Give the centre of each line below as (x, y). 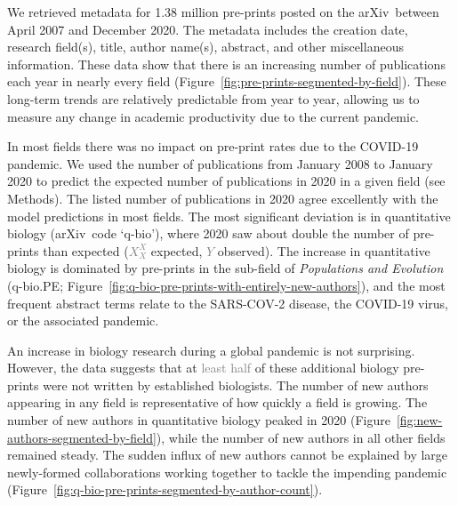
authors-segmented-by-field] (82, 437)
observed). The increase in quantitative (324, 250)
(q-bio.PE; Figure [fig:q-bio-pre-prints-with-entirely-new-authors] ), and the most (226, 285)
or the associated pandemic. (83, 321)
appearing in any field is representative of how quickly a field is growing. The (217, 402)
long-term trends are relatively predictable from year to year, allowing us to (213, 98)
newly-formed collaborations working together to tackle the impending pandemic (227, 472)
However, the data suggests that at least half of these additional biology (203, 368)
